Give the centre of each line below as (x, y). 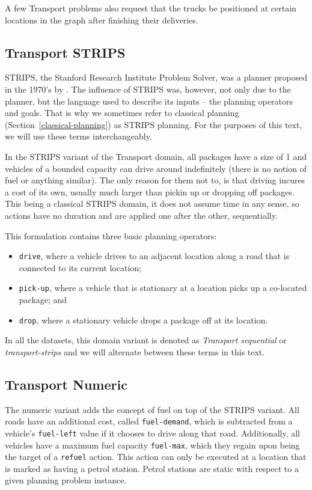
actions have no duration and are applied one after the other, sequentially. (141, 215)
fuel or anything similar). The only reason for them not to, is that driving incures (155, 180)
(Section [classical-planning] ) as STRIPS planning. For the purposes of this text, (154, 124)
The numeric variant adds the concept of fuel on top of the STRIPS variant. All (152, 409)
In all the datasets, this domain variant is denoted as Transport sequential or (146, 340)
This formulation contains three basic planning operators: (111, 235)
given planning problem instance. (66, 480)
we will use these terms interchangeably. (78, 136)
